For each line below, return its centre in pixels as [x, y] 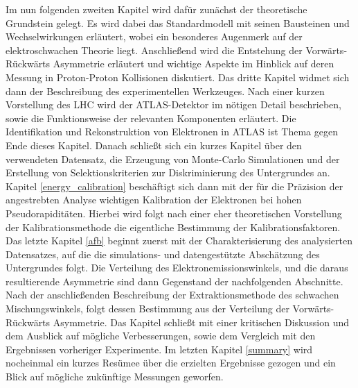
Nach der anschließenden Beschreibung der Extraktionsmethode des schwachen [172, 295]
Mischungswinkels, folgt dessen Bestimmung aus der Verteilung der [147, 309]
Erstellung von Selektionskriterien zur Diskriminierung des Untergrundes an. [168, 172]
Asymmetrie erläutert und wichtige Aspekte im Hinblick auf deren [194, 64]
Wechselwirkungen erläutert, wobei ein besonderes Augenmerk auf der [154, 36]
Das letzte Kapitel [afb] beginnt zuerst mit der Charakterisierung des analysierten [179, 241]
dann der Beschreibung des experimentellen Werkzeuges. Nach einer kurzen [165, 91]
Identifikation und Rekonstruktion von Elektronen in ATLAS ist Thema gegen [172, 132]
